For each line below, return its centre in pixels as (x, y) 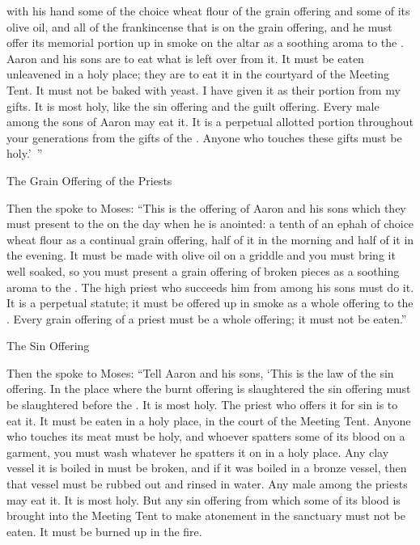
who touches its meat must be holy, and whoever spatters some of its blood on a (206, 436)
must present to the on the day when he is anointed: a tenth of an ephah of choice (210, 224)
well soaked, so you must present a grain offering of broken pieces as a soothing (203, 270)
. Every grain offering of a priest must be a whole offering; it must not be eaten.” (207, 318)
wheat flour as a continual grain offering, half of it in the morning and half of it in (210, 239)
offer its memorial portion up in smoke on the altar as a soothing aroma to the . (205, 42)
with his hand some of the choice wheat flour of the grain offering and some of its (208, 11)
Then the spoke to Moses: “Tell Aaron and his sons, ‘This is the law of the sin (200, 372)
